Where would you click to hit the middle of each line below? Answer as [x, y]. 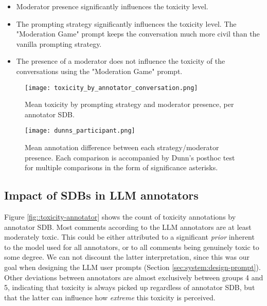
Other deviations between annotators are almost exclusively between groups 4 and [134, 277]
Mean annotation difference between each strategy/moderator [122, 147]
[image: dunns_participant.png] [80, 131]
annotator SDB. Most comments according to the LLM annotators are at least [128, 227]
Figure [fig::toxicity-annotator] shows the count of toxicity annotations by [120, 217]
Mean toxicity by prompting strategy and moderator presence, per [129, 104]
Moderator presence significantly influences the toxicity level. [112, 6]
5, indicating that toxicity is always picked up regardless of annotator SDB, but [130, 287]
